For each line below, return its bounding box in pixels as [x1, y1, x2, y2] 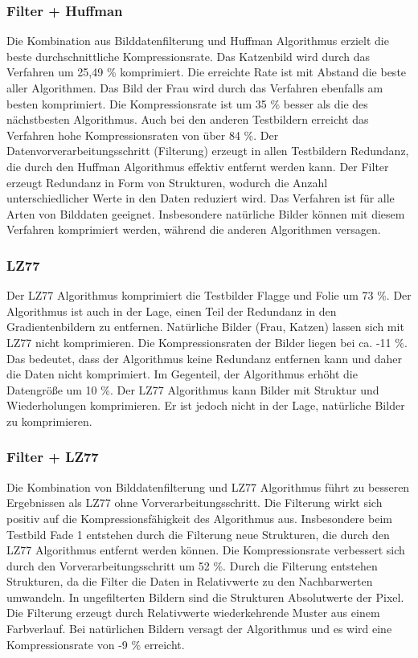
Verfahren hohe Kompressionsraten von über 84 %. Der [6, 126, 279, 143]
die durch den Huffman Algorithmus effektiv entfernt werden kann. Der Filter [6, 157, 389, 174]
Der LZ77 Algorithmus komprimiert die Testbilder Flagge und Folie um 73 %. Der [6, 287, 412, 304]
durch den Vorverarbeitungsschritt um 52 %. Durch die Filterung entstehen [6, 557, 378, 574]
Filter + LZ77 [6, 447, 99, 467]
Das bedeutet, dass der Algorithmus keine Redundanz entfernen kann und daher [6, 349, 403, 366]
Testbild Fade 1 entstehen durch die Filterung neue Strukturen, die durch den [6, 525, 390, 542]
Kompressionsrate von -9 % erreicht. [6, 636, 185, 652]
